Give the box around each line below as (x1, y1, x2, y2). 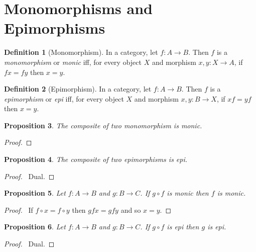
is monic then (167, 188, 209, 198)
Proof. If (4, 204, 33, 215)
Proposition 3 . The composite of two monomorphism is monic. (4, 120, 202, 130)
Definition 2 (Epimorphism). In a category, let (4, 83, 152, 94)
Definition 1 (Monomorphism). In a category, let (4, 47, 158, 57)
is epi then (167, 221, 199, 232)
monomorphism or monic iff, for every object (4, 56, 142, 67)
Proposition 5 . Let (4, 188, 66, 198)
